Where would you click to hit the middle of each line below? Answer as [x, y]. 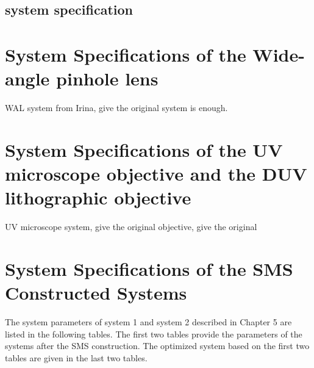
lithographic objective [98, 197]
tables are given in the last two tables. [76, 357]
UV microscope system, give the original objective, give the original [131, 227]
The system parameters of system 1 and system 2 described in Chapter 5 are [148, 322]
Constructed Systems [96, 293]
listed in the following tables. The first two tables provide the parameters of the [154, 334]
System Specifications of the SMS [149, 268]
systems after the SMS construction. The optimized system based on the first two [157, 346]
